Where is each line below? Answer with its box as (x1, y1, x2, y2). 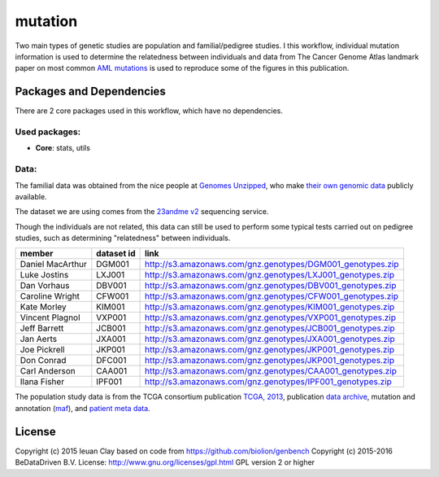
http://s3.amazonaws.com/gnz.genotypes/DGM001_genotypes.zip (144, 259, 399, 270)
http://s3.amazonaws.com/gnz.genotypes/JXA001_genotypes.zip (144, 334, 395, 345)
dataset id (96, 248, 136, 260)
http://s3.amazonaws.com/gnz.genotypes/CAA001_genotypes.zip (144, 365, 398, 377)
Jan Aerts (20, 334, 57, 345)
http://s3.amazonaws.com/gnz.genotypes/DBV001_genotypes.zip (144, 280, 397, 291)
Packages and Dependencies (15, 85, 166, 98)
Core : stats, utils (35, 143, 91, 153)
